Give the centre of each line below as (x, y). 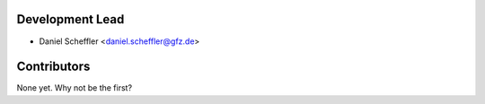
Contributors (53, 67)
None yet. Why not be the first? (75, 88)
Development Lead (71, 19)
